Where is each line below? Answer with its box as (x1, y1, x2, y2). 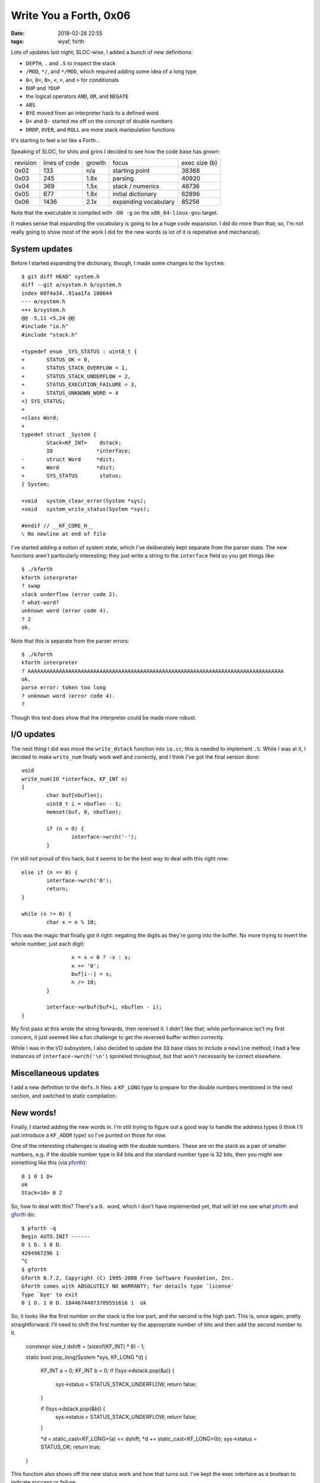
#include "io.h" (21, 323, 69, 330)
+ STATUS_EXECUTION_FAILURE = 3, (21, 381, 137, 388)
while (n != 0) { (21, 911, 72, 917)
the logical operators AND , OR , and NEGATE (25, 93, 129, 100)
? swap (21, 583, 41, 590)
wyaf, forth (57, 37, 84, 44)
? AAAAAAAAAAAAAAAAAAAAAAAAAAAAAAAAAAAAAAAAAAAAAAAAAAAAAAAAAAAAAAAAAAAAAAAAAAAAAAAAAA (21, 667, 284, 674)
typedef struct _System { (21, 431, 97, 438)
